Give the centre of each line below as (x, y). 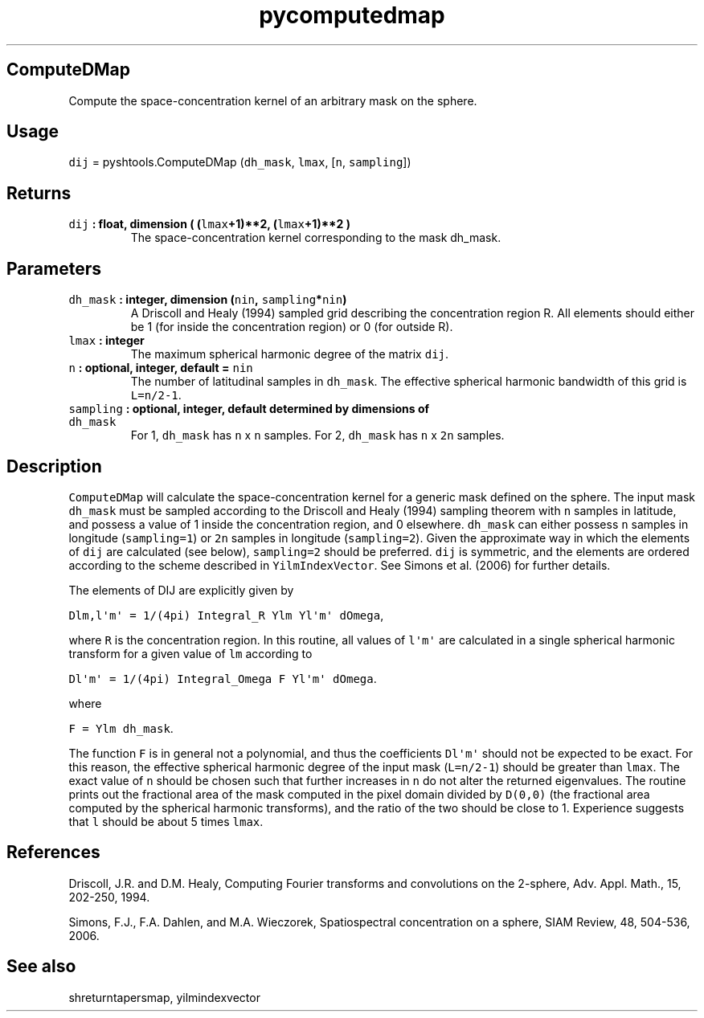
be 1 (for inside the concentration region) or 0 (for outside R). (292, 327)
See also (41, 967)
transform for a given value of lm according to (190, 653)
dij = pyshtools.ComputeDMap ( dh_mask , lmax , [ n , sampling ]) (240, 162)
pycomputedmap (352, 15)
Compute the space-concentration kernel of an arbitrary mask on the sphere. (273, 100)
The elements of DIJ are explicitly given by (181, 590)
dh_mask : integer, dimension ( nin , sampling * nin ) (208, 300)
